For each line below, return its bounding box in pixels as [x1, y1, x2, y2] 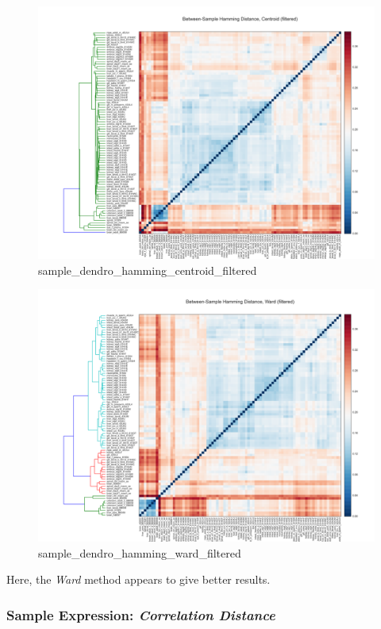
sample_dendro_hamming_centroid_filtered [38, 261, 257, 278]
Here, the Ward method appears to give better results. [6, 571, 271, 588]
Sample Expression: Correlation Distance [6, 604, 275, 624]
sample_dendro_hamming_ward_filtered [38, 544, 241, 561]
